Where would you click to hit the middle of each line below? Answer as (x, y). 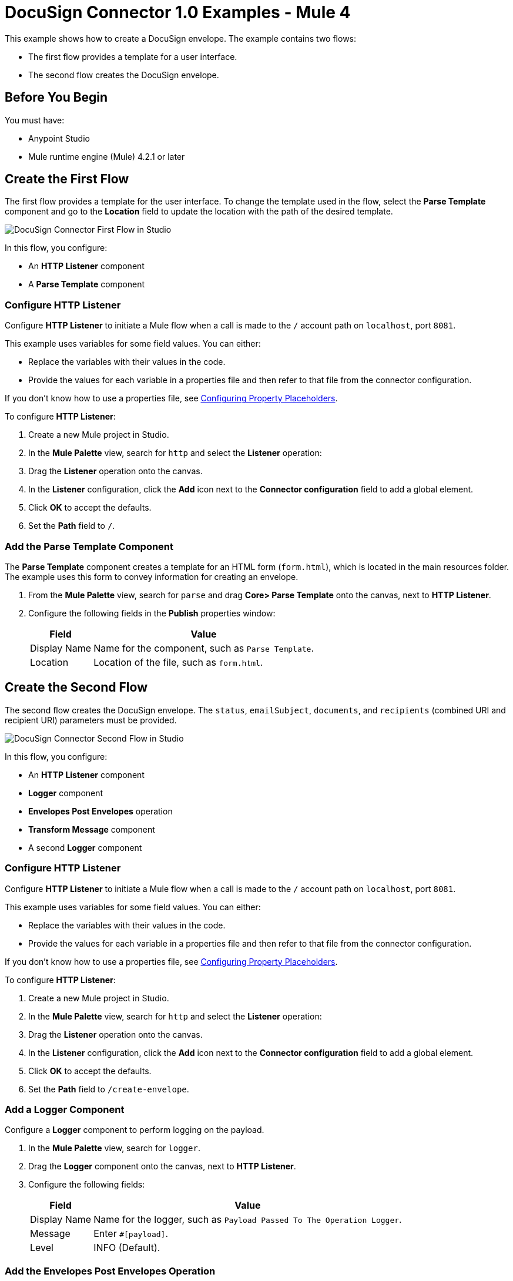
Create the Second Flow (76, 688)
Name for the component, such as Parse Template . (204, 648)
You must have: (35, 120)
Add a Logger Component (65, 1109)
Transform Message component (92, 829)
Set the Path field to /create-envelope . (109, 1089)
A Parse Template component (87, 284)
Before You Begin (56, 98)
